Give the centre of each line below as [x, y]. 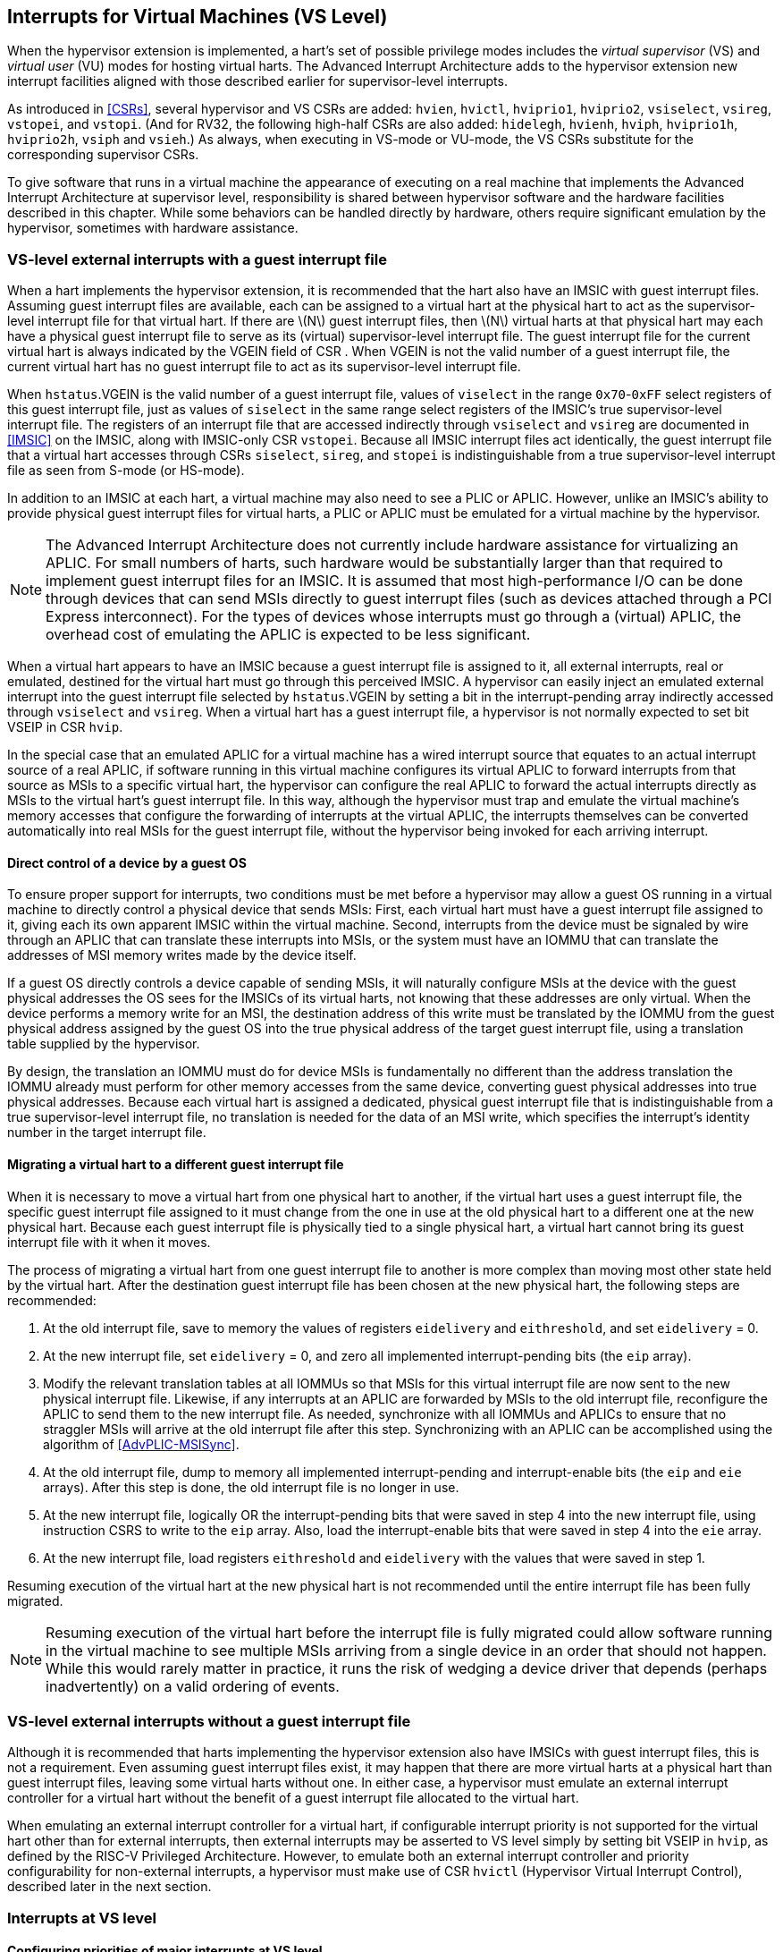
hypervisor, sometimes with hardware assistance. [153, 228]
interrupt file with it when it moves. [109, 1242]
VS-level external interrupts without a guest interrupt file [209, 1721]
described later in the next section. [109, 1887]
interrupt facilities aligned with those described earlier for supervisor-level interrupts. [257, 81]
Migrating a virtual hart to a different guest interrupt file [176, 1164]
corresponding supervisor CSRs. [103, 155]
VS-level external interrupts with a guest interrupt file [197, 259]
